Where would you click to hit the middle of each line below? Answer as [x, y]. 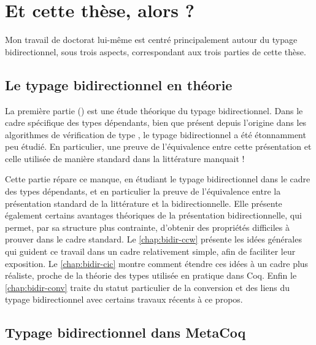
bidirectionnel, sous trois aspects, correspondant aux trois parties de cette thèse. [156, 51]
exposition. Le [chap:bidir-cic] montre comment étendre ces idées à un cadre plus [157, 263]
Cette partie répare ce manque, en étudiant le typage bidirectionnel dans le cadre [158, 179]
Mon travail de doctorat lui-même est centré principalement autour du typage [151, 40]
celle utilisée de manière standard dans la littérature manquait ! [125, 158]
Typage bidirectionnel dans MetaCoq [125, 332]
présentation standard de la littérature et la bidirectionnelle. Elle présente [144, 203]
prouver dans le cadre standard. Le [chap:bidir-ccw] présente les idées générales [153, 239]
